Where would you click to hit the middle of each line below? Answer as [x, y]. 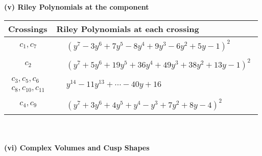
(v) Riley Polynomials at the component [77, 7]
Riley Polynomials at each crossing [128, 28]
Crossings [28, 28]
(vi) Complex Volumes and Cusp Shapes [77, 148]
